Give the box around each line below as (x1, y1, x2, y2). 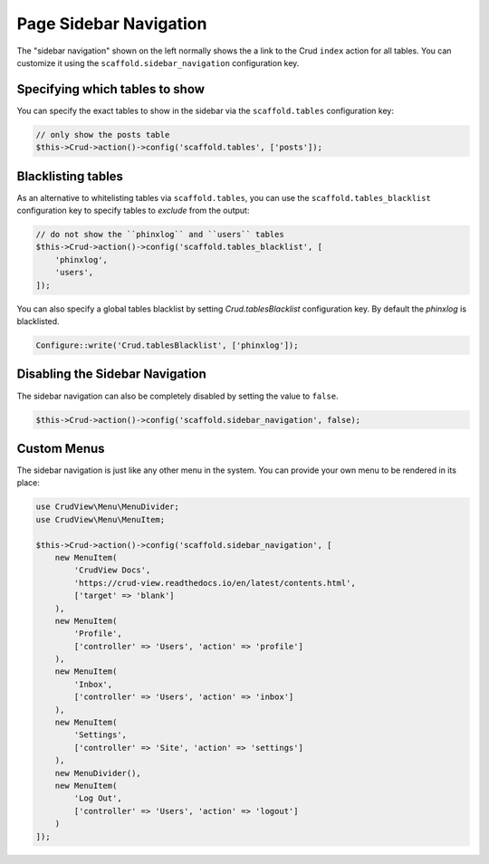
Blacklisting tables (16, 168, 124, 184)
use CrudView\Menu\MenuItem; (35, 514, 166, 524)
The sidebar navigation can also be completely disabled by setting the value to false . (16, 390, 339, 401)
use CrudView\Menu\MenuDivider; (35, 502, 180, 512)
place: (16, 477, 41, 488)
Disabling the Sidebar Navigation (16, 367, 207, 382)
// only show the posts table (35, 130, 170, 139)
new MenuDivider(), (54, 768, 142, 778)
